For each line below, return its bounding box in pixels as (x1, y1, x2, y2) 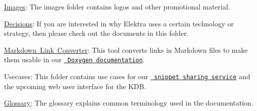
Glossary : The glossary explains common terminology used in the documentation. (4, 98, 253, 108)
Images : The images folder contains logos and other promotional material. (4, 1, 230, 11)
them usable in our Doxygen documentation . (4, 54, 145, 65)
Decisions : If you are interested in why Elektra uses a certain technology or (4, 18, 234, 28)
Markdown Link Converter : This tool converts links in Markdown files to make (4, 44, 248, 55)
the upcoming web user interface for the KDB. (4, 81, 146, 91)
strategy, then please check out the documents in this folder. (4, 28, 189, 38)
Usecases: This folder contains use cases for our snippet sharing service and (4, 71, 250, 82)
